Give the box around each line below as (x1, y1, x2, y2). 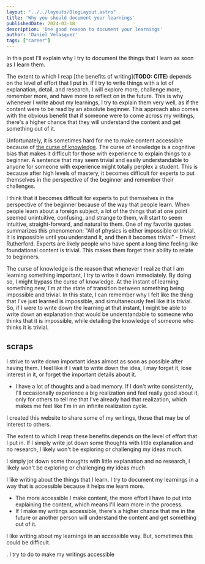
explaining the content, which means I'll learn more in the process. (15, 501, 183, 508)
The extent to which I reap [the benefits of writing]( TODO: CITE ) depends (6, 73, 192, 80)
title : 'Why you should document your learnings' (6, 15, 136, 21)
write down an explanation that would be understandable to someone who (6, 311, 194, 318)
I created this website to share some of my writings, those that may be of (6, 414, 191, 421)
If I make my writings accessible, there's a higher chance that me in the (15, 507, 195, 514)
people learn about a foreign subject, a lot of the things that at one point (6, 207, 188, 215)
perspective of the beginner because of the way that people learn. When (6, 201, 190, 208)
